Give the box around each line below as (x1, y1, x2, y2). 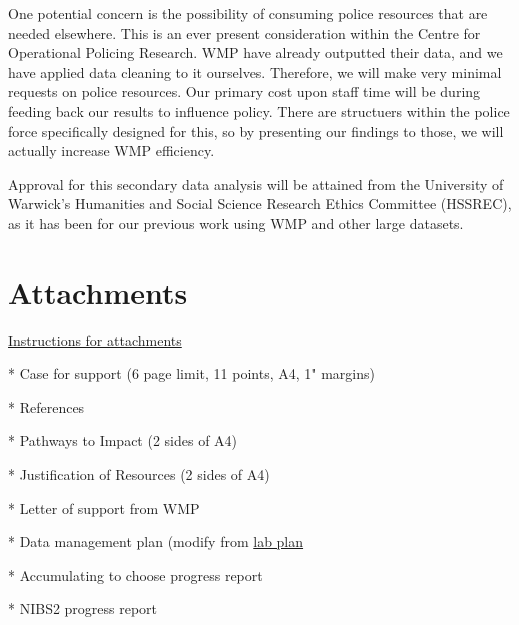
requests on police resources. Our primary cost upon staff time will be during (8, 81, 481, 102)
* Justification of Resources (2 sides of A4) (8, 464, 270, 485)
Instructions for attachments (8, 329, 182, 350)
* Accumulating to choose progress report (8, 564, 263, 585)
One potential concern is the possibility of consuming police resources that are (8, 3, 488, 23)
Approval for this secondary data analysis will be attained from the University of (8, 173, 504, 194)
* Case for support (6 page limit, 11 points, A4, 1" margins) (8, 363, 375, 384)
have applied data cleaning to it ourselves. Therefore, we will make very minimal (8, 61, 502, 82)
